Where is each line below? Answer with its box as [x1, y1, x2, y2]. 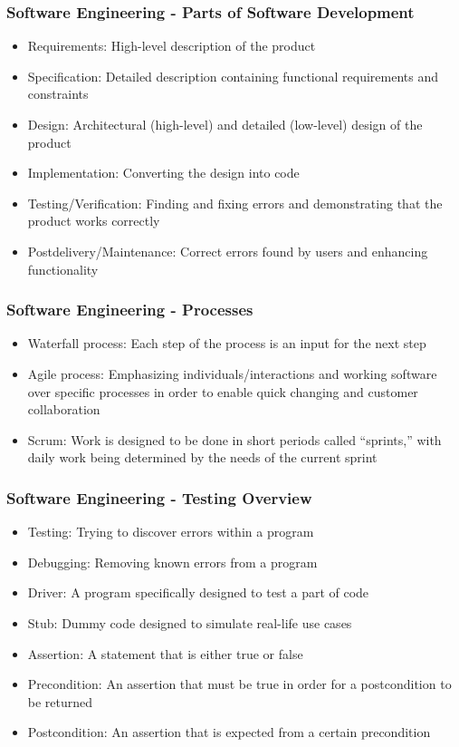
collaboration [27, 400, 100, 419]
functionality [27, 259, 99, 278]
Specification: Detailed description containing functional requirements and [27, 66, 438, 85]
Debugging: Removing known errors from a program [27, 552, 318, 571]
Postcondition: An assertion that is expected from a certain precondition [27, 723, 431, 742]
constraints [27, 84, 89, 103]
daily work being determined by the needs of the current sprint [27, 448, 378, 467]
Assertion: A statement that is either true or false [27, 644, 303, 663]
